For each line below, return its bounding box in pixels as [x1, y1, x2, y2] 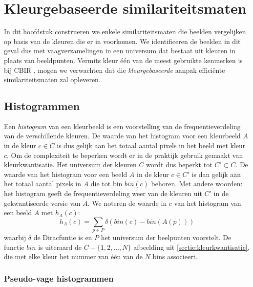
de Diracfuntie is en [33, 232, 92, 243]
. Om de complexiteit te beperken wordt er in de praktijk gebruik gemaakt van [7, 150, 243, 160]
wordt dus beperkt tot [146, 159, 212, 170]
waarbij [4, 232, 26, 243]
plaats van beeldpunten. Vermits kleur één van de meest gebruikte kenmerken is [4, 55, 243, 65]
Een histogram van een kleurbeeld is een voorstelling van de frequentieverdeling [4, 121, 241, 131]
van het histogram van [174, 198, 241, 208]
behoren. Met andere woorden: [151, 178, 243, 189]
